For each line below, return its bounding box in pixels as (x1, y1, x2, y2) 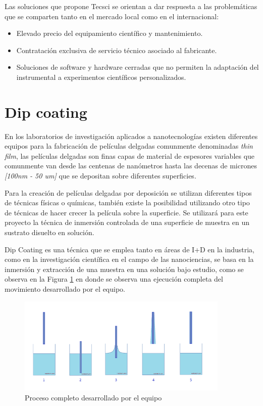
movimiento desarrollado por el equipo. (5, 284, 125, 294)
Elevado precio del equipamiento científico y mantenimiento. (16, 28, 203, 38)
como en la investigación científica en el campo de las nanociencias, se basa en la (5, 254, 254, 264)
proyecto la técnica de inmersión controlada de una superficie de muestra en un (5, 217, 249, 228)
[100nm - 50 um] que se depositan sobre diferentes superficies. (5, 170, 196, 181)
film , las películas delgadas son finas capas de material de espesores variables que (5, 150, 255, 161)
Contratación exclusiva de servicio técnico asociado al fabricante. (16, 44, 217, 55)
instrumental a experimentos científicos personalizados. (16, 71, 186, 82)
